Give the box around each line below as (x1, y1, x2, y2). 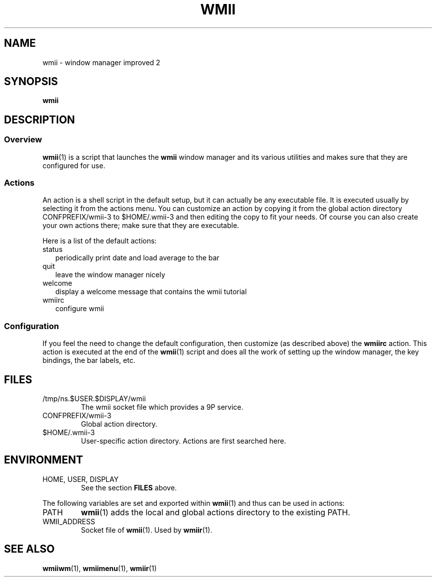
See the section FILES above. (81, 483, 177, 492)
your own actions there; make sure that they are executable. (42, 221, 239, 230)
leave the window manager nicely (55, 270, 165, 279)
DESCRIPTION (4, 113, 75, 126)
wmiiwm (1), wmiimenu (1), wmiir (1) (42, 564, 157, 573)
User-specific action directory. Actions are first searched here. (81, 437, 286, 445)
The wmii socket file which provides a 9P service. (81, 403, 243, 411)
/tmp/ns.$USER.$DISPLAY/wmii (42, 394, 146, 403)
